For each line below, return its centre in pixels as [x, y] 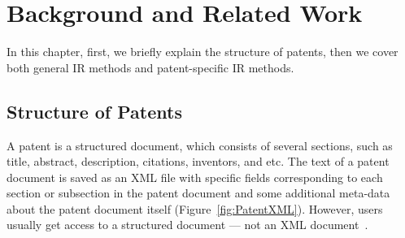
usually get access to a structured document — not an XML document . [187, 225]
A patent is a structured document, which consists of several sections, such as [200, 145]
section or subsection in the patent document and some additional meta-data [198, 193]
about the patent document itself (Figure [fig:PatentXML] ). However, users [195, 208]
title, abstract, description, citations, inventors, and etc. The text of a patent [198, 161]
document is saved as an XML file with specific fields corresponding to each [195, 177]
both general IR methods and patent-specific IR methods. [150, 67]
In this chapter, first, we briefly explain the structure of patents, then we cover [202, 52]
